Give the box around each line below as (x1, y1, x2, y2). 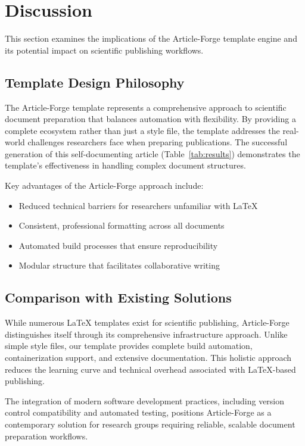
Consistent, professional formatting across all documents (18, 219, 225, 232)
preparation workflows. (5, 429, 88, 442)
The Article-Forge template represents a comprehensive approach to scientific (5, 101, 287, 113)
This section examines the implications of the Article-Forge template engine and (5, 32, 297, 45)
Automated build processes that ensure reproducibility (18, 239, 218, 251)
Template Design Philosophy (5, 73, 185, 91)
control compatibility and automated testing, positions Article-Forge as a (5, 406, 272, 419)
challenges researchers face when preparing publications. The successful (27, 136, 288, 148)
